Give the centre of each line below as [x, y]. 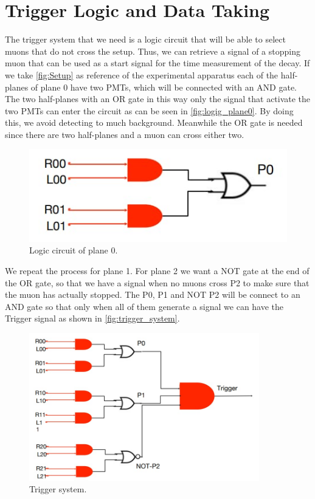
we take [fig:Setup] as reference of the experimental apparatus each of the [142, 74]
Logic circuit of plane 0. [74, 250]
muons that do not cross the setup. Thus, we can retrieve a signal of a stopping [153, 51]
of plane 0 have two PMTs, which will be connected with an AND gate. [164, 87]
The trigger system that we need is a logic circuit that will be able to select [145, 39]
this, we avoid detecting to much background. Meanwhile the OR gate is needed [154, 122]
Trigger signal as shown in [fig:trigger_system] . [92, 318]
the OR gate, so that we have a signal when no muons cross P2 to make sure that [157, 282]
